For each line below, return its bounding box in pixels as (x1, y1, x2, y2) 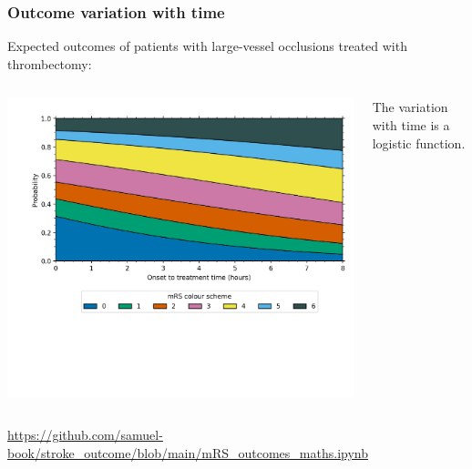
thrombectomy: (7, 54, 92, 73)
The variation (372, 97, 448, 117)
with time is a (372, 116, 450, 134)
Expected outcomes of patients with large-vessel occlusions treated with (7, 36, 407, 56)
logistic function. (372, 133, 466, 152)
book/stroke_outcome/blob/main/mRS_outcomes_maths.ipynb (7, 443, 368, 462)
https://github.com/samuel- (7, 425, 163, 444)
